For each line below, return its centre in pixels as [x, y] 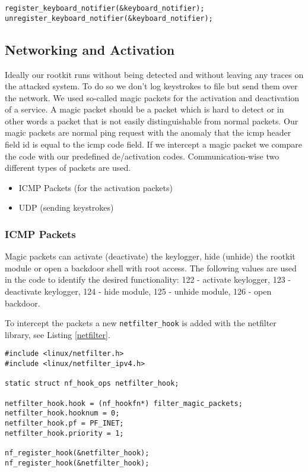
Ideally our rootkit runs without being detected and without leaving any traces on [154, 74]
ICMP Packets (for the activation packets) [96, 187]
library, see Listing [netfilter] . [58, 334]
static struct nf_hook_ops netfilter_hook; [92, 384]
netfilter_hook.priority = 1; [64, 433]
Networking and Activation [90, 49]
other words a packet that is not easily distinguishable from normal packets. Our [152, 121]
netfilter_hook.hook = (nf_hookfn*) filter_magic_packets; [124, 403]
